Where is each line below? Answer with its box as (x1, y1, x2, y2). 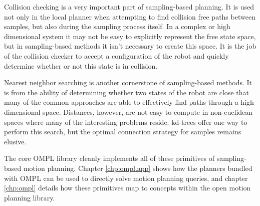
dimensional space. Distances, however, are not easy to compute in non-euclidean (4, 106, 253, 117)
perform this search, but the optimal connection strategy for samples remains (4, 126, 241, 137)
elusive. (4, 136, 27, 146)
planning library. (4, 192, 55, 202)
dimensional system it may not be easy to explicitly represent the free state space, (4, 31, 256, 41)
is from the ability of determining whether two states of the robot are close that (4, 87, 249, 97)
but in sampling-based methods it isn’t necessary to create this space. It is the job (4, 41, 256, 51)
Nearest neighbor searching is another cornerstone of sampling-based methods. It (4, 77, 252, 88)
